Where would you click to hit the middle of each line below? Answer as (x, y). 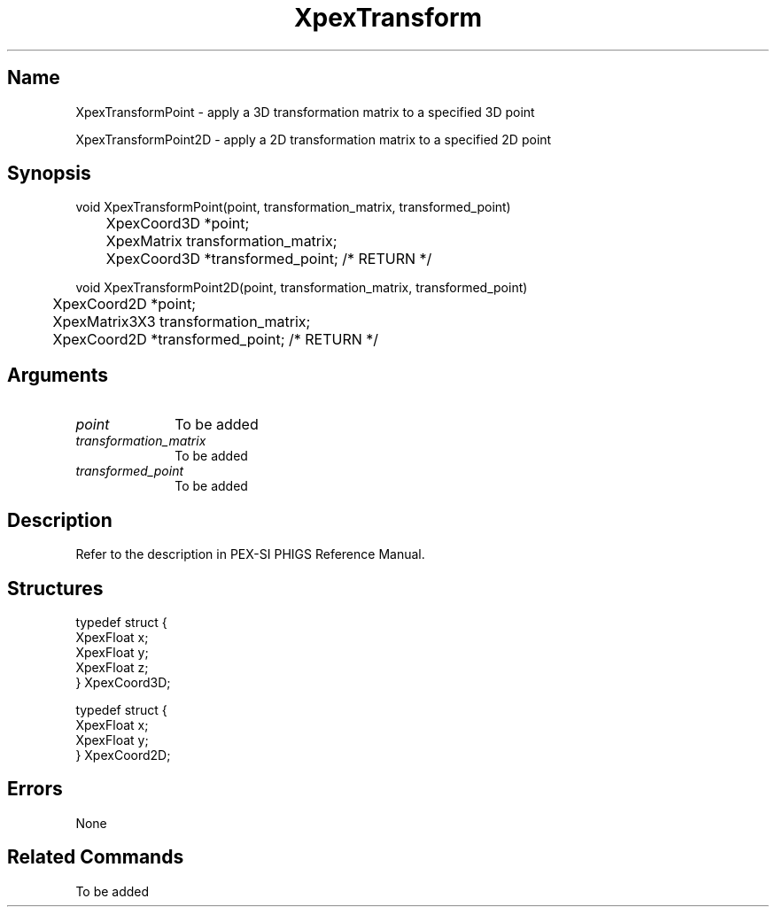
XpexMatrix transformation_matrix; (221, 241)
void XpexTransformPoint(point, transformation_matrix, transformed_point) (293, 207)
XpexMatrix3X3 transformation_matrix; (182, 322)
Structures (55, 588)
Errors (35, 789)
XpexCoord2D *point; (124, 304)
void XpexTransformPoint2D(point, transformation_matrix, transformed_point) (302, 288)
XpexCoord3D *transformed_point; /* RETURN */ (269, 259)
